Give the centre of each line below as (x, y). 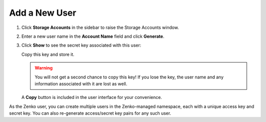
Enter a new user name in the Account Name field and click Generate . (93, 36)
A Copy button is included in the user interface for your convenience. (92, 98)
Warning (44, 68)
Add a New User (43, 13)
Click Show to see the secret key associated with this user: (81, 45)
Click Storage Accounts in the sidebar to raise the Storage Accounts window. (100, 27)
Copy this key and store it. (48, 54)
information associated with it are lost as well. (81, 84)
